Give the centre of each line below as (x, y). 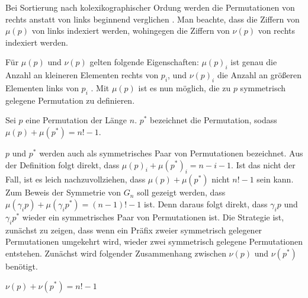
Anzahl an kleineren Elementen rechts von (82, 75)
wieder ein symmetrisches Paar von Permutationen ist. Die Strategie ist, (153, 217)
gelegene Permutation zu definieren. (70, 100)
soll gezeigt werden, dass (181, 192)
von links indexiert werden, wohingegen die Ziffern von (131, 31)
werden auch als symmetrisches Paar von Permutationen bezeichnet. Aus (171, 153)
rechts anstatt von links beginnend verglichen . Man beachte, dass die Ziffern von (153, 19)
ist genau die (254, 62)
